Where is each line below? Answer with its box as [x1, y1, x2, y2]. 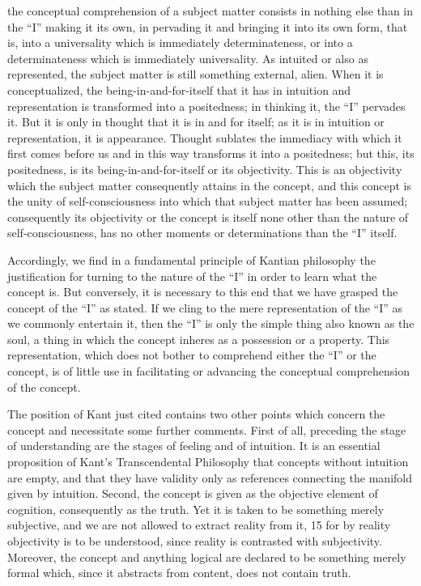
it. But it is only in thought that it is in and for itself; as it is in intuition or [7, 113, 385, 130]
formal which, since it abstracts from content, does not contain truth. [7, 564, 351, 581]
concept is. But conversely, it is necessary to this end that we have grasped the [7, 283, 398, 300]
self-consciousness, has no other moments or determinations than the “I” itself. [7, 224, 398, 241]
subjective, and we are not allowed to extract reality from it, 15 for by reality [7, 516, 391, 533]
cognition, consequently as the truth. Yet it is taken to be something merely [7, 500, 385, 517]
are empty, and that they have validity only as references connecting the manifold [7, 469, 412, 486]
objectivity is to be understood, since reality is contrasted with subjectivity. [7, 533, 382, 549]
